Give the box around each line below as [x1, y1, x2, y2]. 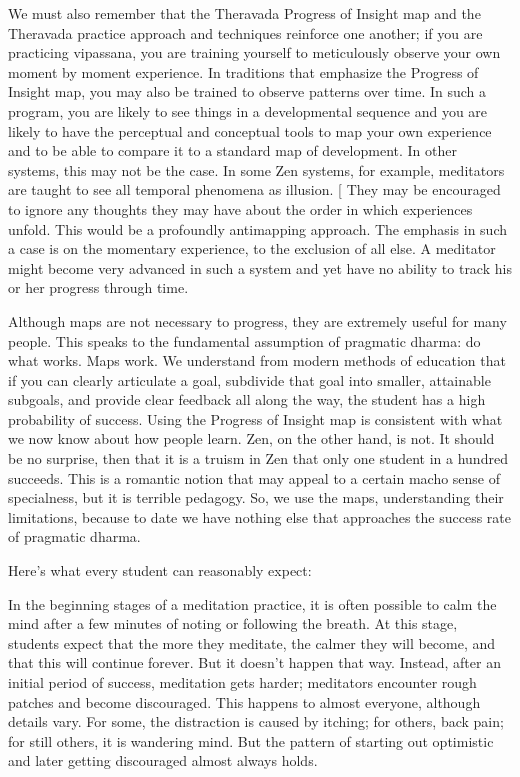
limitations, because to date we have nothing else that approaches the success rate [8, 506, 511, 527]
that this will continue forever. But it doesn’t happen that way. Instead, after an [8, 652, 501, 673]
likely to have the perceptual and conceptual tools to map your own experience [8, 120, 492, 141]
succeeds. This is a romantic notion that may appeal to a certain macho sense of [8, 467, 501, 488]
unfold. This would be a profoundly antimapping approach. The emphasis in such [8, 218, 508, 239]
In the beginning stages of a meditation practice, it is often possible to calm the [8, 593, 497, 614]
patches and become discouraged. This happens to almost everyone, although [8, 691, 481, 712]
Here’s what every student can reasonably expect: [8, 560, 312, 581]
